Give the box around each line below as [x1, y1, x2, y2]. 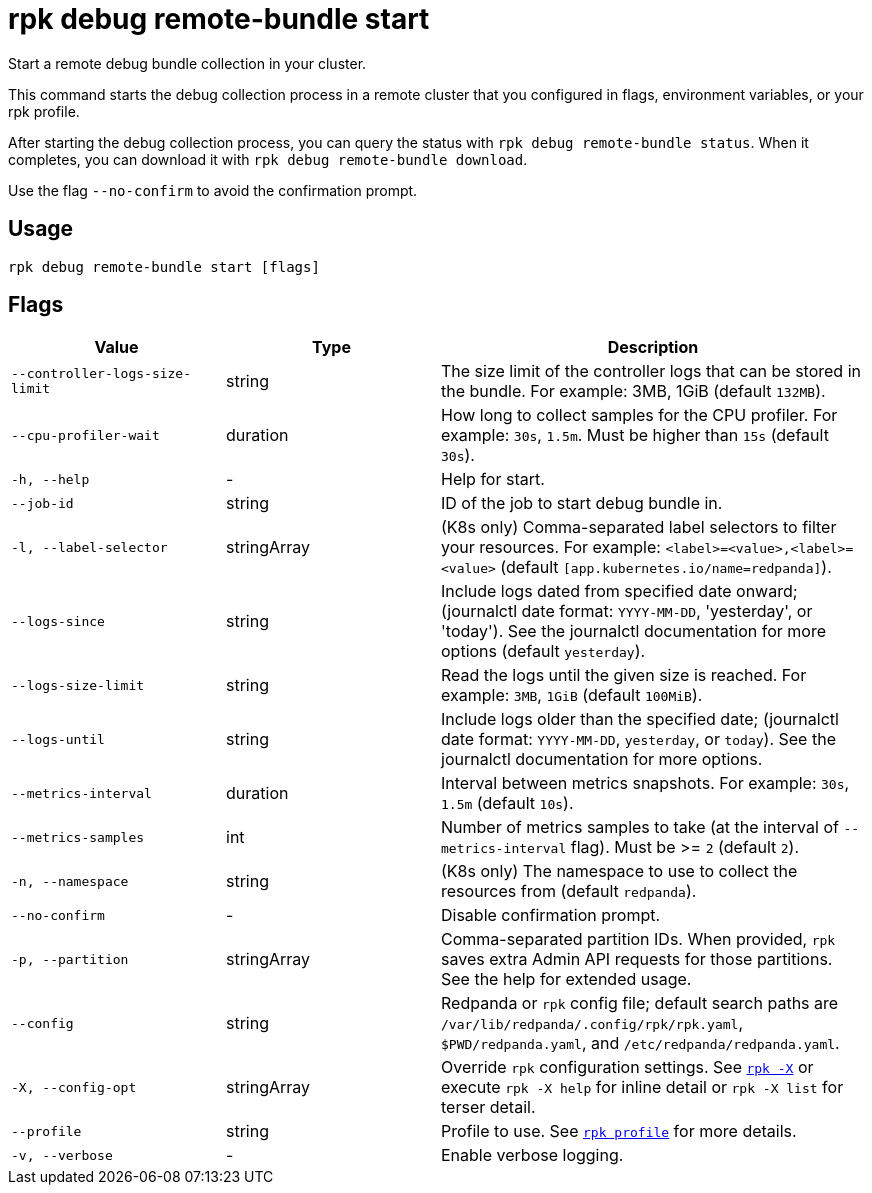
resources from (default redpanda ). [441, 881, 697, 902]
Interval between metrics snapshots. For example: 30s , [441, 773, 850, 794]
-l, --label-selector [11, 539, 168, 555]
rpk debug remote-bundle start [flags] [8, 258, 320, 275]
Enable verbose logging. [441, 1145, 624, 1166]
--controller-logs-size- [11, 366, 192, 382]
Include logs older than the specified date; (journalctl [441, 709, 839, 730]
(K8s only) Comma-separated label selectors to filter [441, 517, 837, 538]
